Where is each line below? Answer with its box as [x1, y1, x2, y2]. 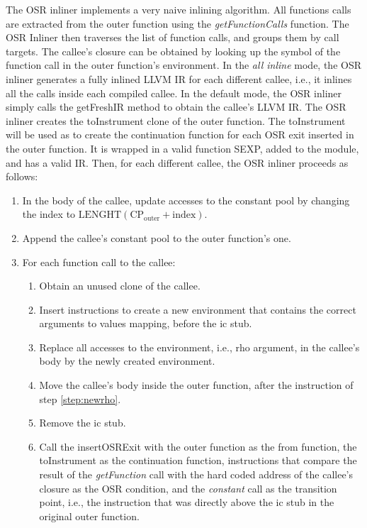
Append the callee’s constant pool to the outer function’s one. [22, 230, 291, 245]
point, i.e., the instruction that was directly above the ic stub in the [39, 495, 334, 510]
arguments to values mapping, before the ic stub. [39, 316, 252, 331]
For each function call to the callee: [22, 254, 176, 269]
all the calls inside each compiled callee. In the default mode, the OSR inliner [6, 85, 342, 100]
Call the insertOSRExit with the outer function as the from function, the [39, 439, 357, 453]
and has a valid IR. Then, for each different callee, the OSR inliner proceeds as [6, 155, 349, 170]
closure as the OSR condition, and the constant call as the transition [39, 480, 337, 495]
